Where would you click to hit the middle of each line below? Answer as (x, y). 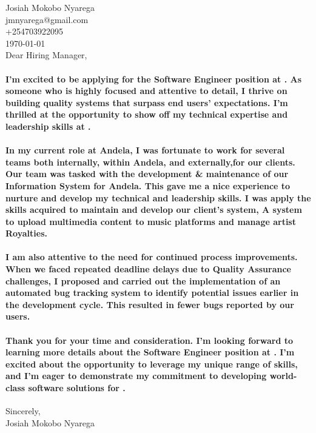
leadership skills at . (48, 126)
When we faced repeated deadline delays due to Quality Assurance (148, 269)
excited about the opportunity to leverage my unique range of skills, (152, 364)
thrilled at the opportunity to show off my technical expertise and (147, 114)
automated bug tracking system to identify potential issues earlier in (152, 293)
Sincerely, (23, 411)
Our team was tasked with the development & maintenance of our (147, 174)
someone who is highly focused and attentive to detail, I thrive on (146, 91)
